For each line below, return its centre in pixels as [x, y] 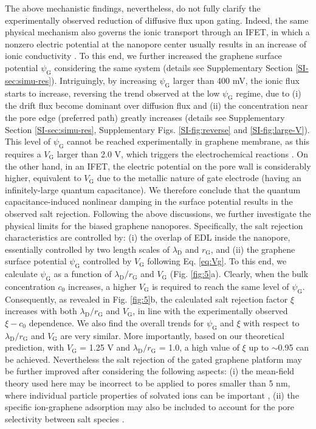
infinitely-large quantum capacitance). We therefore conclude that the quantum [153, 189]
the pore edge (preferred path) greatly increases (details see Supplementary [145, 117]
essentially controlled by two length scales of [87, 249]
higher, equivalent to [43, 178]
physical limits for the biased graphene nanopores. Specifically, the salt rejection [154, 225]
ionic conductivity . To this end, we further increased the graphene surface [143, 56]
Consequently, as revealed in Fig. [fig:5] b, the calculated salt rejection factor [146, 299]
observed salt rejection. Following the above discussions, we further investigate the [158, 213]
